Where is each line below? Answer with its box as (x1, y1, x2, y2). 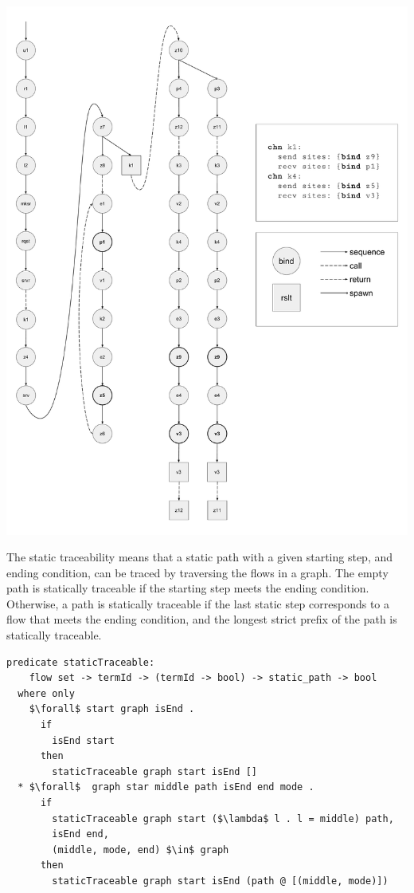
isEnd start (52, 734, 115, 746)
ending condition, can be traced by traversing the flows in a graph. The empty (6, 564, 389, 580)
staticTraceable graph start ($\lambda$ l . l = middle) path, (52, 812, 394, 824)
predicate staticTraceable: (6, 656, 155, 668)
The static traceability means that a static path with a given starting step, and (6, 549, 393, 565)
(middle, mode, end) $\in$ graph (52, 844, 229, 856)
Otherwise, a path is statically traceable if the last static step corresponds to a (6, 595, 390, 612)
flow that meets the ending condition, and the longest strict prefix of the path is (6, 611, 397, 627)
